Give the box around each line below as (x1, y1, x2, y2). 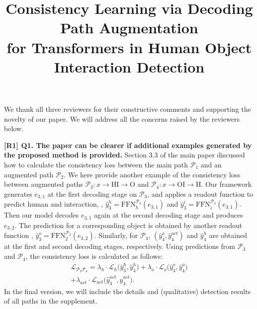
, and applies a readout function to (147, 188, 254, 199)
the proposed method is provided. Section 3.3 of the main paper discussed (4, 150, 245, 160)
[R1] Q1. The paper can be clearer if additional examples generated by (4, 140, 252, 150)
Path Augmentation (60, 17, 198, 38)
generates (4, 188, 32, 199)
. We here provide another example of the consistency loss (64, 169, 240, 179)
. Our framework (201, 179, 252, 189)
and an (200, 159, 222, 169)
